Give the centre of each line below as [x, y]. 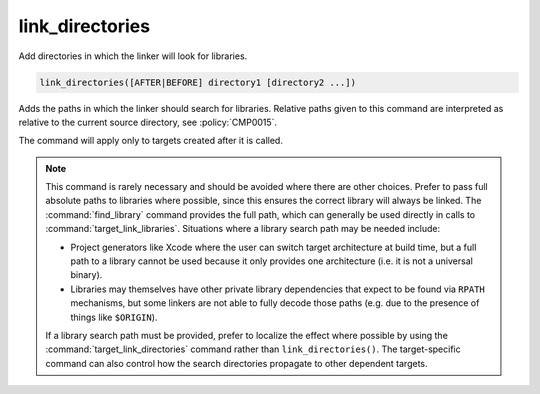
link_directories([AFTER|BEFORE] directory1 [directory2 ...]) [198, 82]
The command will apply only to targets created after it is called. [151, 141]
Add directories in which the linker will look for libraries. [133, 56]
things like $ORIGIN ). [114, 317]
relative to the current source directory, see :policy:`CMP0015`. [148, 122]
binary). [86, 275]
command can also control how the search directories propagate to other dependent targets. [236, 363]
